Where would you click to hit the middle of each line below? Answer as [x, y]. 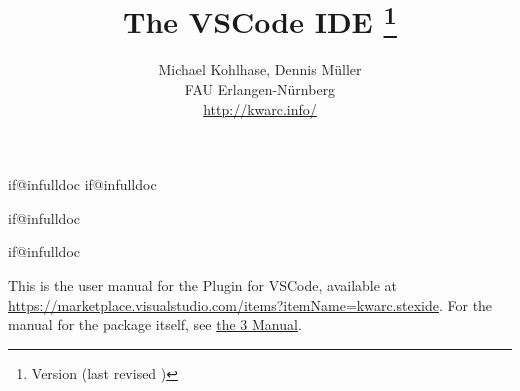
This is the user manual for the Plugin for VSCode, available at [203, 285]
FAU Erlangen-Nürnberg [260, 89]
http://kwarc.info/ [260, 108]
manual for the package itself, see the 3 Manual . [155, 324]
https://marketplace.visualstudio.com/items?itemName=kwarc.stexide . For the [250, 304]
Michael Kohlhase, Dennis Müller [260, 69]
